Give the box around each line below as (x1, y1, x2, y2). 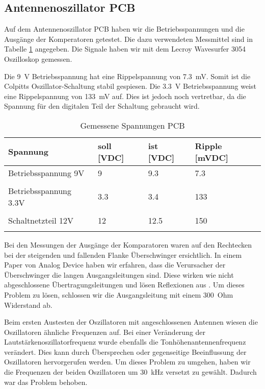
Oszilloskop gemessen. (4, 53, 72, 64)
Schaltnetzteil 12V (8, 214, 74, 226)
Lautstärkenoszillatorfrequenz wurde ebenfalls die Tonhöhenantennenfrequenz (4, 336, 246, 347)
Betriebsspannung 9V (8, 166, 85, 179)
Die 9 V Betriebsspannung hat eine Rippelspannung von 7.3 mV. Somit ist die (4, 70, 251, 81)
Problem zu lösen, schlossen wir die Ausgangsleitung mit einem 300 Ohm (4, 289, 233, 300)
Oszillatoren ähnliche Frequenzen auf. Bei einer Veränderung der (4, 326, 206, 337)
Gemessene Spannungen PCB (80, 119, 185, 131)
